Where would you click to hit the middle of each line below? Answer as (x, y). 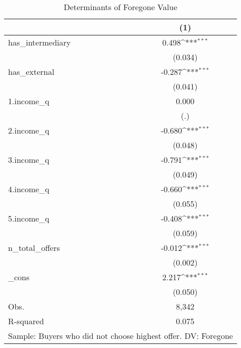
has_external (31, 72)
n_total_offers (34, 248)
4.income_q (29, 189)
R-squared (26, 321)
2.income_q (29, 130)
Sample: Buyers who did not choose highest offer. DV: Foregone (120, 336)
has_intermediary (40, 42)
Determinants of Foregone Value (120, 7)
